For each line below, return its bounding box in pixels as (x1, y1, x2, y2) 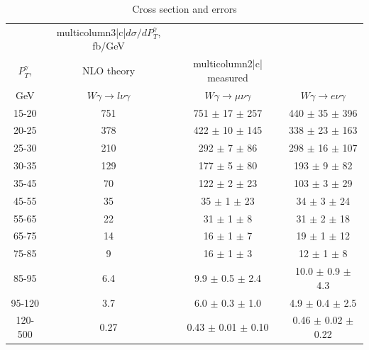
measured (207, 69, 248, 84)
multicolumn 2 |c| (193, 56, 263, 71)
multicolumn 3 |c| (56, 24, 126, 39)
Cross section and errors (132, 1, 237, 16)
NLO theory (82, 63, 136, 78)
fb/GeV (92, 38, 125, 53)
